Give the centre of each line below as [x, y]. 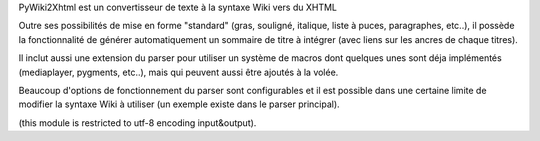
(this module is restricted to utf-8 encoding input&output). [137, 122]
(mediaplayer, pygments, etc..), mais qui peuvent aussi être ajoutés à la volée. [178, 72]
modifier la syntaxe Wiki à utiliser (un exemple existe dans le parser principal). [179, 104]
